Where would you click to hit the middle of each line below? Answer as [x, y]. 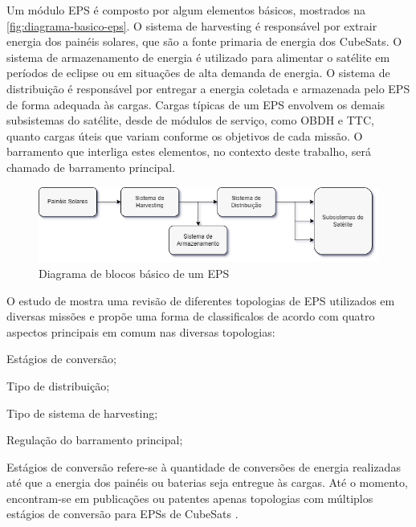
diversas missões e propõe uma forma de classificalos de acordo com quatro [191, 316]
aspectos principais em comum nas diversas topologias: [141, 331]
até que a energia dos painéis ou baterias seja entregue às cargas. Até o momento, [207, 482]
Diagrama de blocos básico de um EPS [134, 273]
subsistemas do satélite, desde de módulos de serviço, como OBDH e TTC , [190, 120]
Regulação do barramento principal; [95, 440]
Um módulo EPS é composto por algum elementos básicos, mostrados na [186, 10]
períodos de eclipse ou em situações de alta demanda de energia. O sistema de [198, 73]
